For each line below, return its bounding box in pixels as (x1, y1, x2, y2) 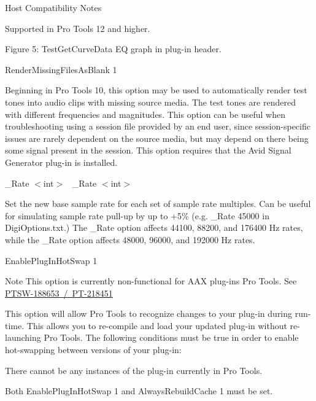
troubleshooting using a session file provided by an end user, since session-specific (5, 120, 310, 133)
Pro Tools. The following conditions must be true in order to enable (44, 331, 299, 344)
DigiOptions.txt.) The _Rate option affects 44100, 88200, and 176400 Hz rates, (5, 221, 303, 234)
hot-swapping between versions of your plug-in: (5, 343, 182, 356)
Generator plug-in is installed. (5, 155, 118, 168)
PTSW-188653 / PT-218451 (5, 286, 113, 299)
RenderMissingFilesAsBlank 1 (5, 63, 117, 76)
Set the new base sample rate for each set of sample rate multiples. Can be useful (5, 197, 311, 210)
